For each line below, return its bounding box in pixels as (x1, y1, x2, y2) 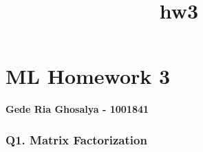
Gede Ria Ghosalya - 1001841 (6, 102, 149, 116)
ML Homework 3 (6, 62, 171, 90)
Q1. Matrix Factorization (6, 131, 147, 148)
